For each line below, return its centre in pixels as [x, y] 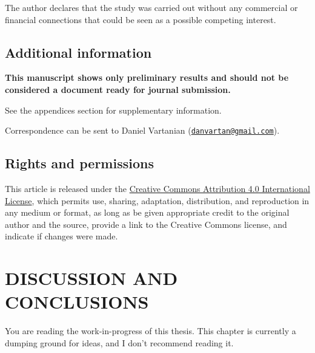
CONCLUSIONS [77, 302]
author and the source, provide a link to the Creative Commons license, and [146, 224]
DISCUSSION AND [91, 278]
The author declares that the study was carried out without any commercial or [151, 7]
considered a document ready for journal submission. [118, 89]
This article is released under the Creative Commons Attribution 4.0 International [157, 189]
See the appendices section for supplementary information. [113, 110]
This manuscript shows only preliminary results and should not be [147, 77]
